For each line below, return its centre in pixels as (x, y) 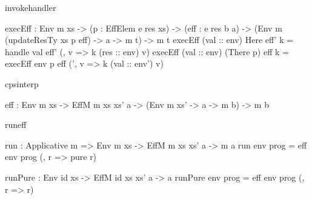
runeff (16, 125)
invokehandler (31, 7)
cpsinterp (22, 83)
